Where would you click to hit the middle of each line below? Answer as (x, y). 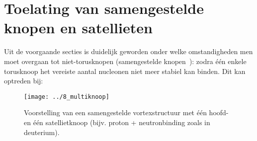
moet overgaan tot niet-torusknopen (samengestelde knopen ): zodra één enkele (125, 61)
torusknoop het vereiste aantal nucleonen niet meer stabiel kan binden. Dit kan (125, 71)
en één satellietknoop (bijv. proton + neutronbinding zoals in (117, 122)
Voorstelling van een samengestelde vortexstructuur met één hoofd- (126, 112)
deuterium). (42, 132)
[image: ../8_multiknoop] (67, 97)
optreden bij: (24, 81)
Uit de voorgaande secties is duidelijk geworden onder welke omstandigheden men (128, 51)
